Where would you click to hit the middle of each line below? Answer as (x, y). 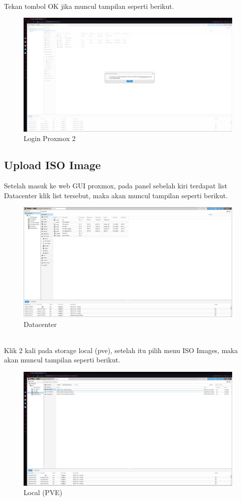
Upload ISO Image (52, 165)
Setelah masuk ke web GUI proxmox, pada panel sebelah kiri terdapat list (116, 186)
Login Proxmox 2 (50, 138)
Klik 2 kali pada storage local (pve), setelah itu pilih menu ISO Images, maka (121, 350)
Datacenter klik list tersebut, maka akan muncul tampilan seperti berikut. (116, 195)
